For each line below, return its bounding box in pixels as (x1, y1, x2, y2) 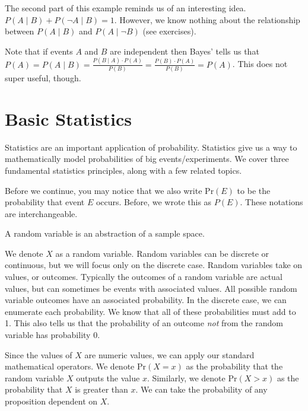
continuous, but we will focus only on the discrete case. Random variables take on (5, 259, 303, 271)
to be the (237, 184, 271, 196)
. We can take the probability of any (135, 383, 268, 396)
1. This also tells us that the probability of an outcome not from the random (5, 317, 283, 329)
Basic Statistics (5, 106, 132, 130)
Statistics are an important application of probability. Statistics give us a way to (5, 141, 297, 153)
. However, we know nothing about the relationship (114, 13, 300, 26)
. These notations (240, 196, 303, 208)
